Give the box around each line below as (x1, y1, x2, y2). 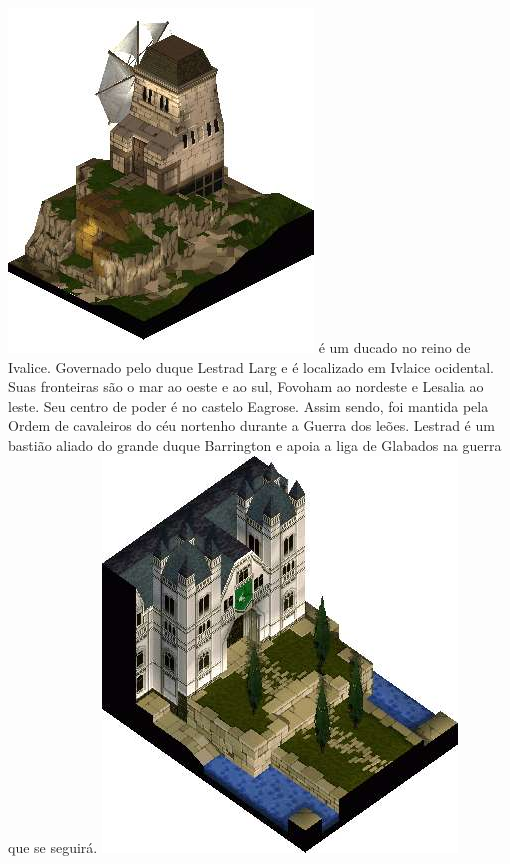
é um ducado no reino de (318, 337, 471, 357)
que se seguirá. (8, 836, 98, 857)
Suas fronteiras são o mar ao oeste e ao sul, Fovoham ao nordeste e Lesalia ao (8, 376, 484, 397)
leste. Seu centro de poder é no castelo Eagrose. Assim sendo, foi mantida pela (8, 395, 489, 416)
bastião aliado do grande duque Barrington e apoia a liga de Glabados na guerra (8, 434, 502, 455)
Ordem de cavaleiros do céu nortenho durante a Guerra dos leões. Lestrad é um (8, 415, 495, 436)
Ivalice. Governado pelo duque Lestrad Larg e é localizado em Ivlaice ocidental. (8, 356, 494, 377)
